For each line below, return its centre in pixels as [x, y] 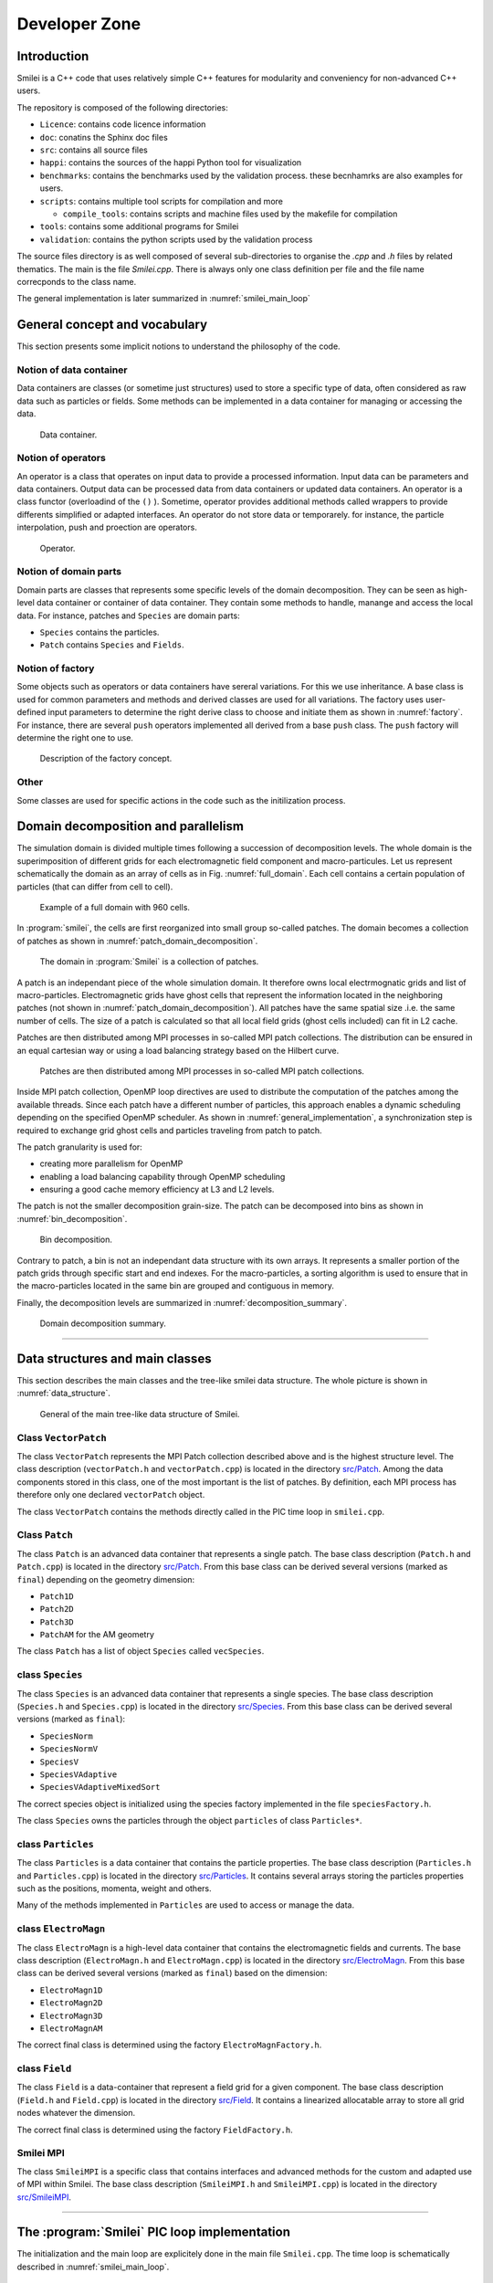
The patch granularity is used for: [80, 1147]
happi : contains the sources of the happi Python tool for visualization [171, 163]
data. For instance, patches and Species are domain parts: [129, 615]
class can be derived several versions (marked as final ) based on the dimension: [172, 1973]
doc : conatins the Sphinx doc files [104, 137]
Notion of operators [62, 458]
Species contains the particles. [100, 632]
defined [31, 712]
